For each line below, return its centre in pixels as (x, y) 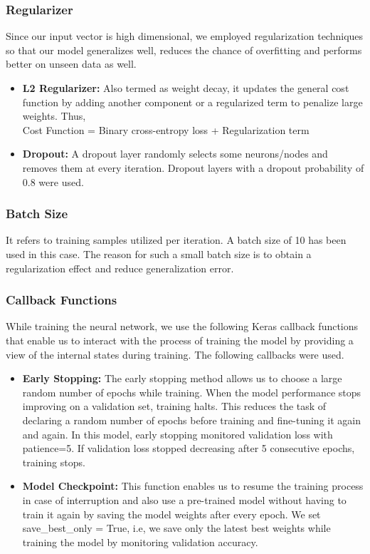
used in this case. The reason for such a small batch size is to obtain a (159, 253)
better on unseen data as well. (71, 64)
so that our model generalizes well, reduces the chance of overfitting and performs (184, 50)
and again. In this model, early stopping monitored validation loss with (178, 434)
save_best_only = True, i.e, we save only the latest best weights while (176, 528)
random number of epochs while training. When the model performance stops (192, 392)
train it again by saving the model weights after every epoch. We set (171, 514)
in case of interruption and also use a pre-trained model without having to (184, 499)
